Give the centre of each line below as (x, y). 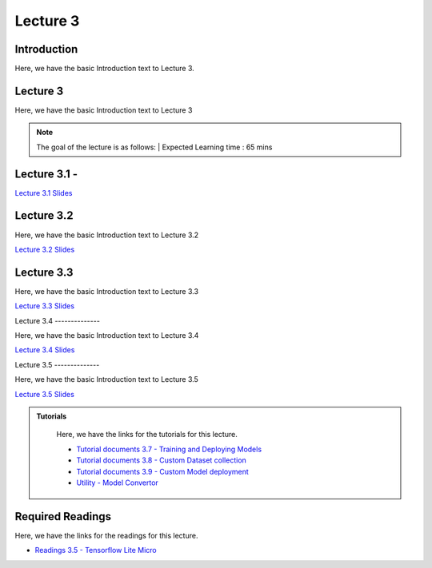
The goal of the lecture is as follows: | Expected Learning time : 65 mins (154, 147)
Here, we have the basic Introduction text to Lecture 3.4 (107, 336)
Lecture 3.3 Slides (45, 306)
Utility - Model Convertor (118, 483)
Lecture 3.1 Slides (44, 193)
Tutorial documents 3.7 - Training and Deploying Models (169, 449)
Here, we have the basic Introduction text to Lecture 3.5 (107, 379)
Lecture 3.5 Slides (45, 394)
